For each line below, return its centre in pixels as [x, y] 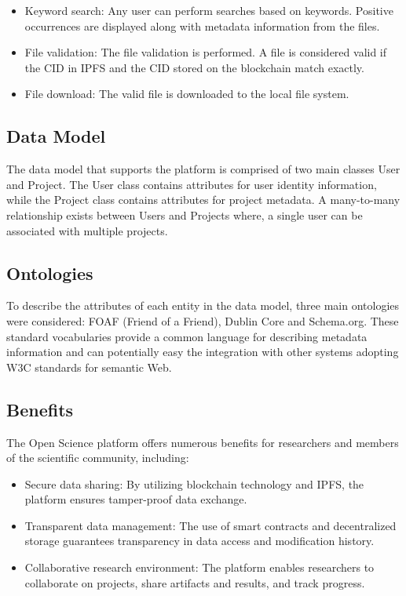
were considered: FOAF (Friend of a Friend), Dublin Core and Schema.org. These [203, 320]
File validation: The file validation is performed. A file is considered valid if [206, 52]
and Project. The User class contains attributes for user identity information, [192, 184]
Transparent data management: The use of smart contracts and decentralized [210, 525]
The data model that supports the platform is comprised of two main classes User [203, 169]
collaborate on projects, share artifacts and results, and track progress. [195, 582]
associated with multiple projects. [87, 230]
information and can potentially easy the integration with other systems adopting [203, 352]
